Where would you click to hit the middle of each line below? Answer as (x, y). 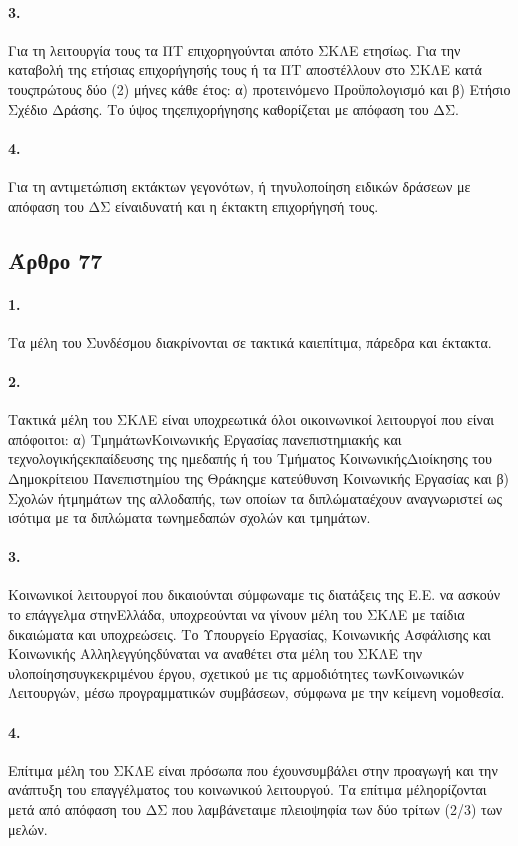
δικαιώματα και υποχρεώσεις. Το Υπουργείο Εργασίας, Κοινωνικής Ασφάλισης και (249, 633)
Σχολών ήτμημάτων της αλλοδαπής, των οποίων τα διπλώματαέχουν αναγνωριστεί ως (255, 497)
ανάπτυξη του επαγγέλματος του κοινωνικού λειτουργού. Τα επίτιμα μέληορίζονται (247, 789)
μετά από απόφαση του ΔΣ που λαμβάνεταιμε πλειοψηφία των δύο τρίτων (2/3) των (255, 809)
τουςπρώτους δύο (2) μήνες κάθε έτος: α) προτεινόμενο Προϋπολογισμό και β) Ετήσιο (259, 88)
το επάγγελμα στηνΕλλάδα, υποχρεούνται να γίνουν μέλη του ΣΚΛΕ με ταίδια (236, 614)
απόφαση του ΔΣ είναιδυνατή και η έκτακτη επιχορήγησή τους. (193, 205)
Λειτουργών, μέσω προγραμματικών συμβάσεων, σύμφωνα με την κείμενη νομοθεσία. (256, 692)
